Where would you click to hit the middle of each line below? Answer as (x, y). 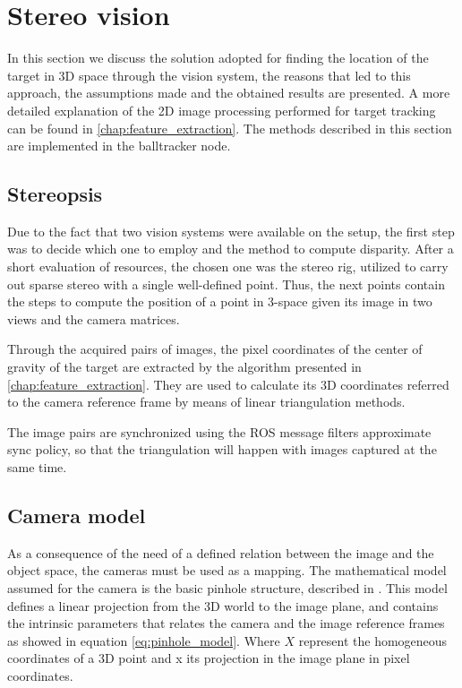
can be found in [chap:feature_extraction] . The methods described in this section (230, 128)
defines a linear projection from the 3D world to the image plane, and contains (223, 605)
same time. (37, 467)
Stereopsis (55, 194)
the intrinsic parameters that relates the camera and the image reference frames (226, 623)
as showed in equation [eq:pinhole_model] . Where (144, 640)
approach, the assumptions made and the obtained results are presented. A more (229, 93)
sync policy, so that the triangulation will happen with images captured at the (222, 449)
